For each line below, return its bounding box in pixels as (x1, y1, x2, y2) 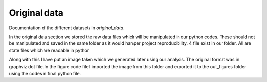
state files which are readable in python (9, 47, 90, 53)
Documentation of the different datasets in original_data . (9, 25, 125, 31)
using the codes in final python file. (9, 70, 81, 76)
